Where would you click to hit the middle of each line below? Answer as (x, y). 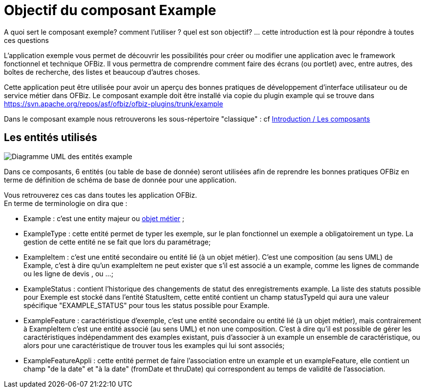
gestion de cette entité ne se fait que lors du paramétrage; (117, 242)
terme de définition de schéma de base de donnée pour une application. (120, 180)
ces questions (26, 40)
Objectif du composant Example (110, 10)
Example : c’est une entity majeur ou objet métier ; (104, 218)
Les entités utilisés (51, 138)
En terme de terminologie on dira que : (66, 203)
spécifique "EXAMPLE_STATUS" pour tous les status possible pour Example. (147, 305)
